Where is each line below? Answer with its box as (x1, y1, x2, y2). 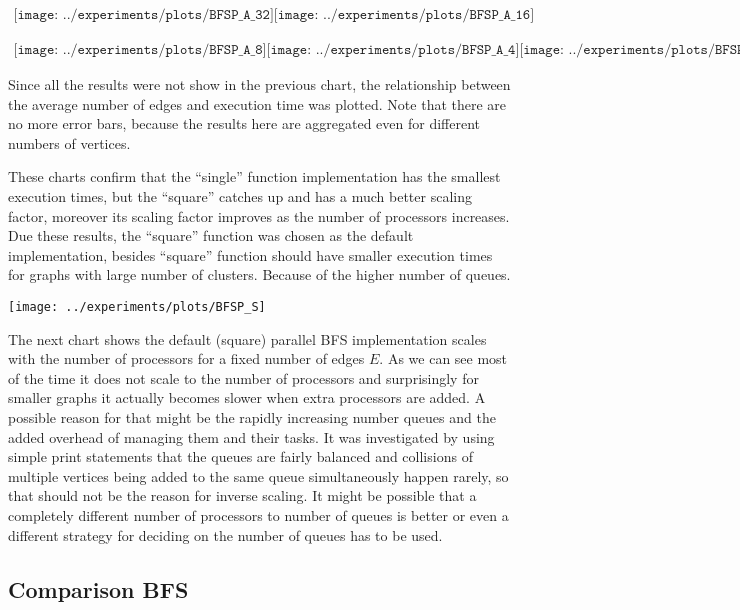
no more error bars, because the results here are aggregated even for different (8, 113, 481, 134)
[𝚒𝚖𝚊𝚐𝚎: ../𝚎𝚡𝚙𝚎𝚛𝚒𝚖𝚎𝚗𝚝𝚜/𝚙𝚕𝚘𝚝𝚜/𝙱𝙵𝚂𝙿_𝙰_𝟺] (266, 43, 520, 58)
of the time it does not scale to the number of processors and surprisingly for (8, 367, 479, 388)
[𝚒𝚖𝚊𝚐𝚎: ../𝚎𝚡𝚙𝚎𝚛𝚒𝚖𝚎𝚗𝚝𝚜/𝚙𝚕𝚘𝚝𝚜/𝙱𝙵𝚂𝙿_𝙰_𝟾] (13, 43, 267, 58)
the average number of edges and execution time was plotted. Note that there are (8, 93, 507, 114)
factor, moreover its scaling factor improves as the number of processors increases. (8, 205, 510, 226)
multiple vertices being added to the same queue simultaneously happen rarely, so (8, 465, 509, 486)
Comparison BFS (8, 573, 189, 604)
